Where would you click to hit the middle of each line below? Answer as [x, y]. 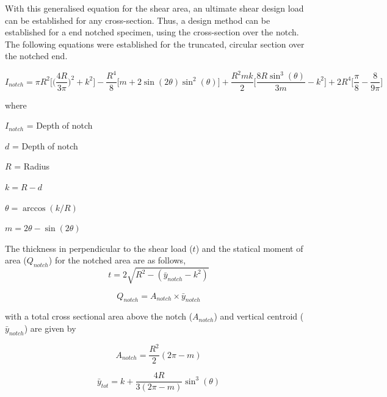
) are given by [50, 328]
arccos [34, 208]
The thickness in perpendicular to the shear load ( [99, 248]
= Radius [32, 166]
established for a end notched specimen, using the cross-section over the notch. [152, 32]
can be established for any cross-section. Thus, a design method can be [138, 20]
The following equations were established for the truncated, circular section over [155, 44]
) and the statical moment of [249, 248]
